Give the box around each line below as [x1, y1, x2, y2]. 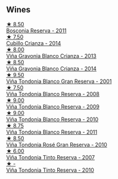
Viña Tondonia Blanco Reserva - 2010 [6, 116, 99, 123]
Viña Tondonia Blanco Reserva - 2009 [6, 103, 100, 110]
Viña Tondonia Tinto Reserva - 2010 [6, 166, 94, 174]
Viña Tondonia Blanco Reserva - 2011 [6, 128, 97, 135]
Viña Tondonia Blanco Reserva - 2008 [6, 90, 100, 97]
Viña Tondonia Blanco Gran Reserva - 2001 [6, 78, 112, 85]
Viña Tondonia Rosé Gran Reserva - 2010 [6, 141, 107, 148]
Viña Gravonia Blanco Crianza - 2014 [6, 65, 97, 72]
